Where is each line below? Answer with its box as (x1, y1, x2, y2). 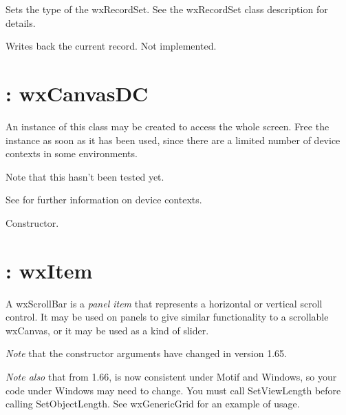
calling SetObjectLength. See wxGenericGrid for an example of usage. (6, 396, 300, 411)
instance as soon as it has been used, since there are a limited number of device (6, 132, 340, 147)
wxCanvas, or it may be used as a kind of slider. (6, 323, 209, 337)
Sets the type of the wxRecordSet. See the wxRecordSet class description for (6, 2, 328, 16)
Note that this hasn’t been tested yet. (6, 169, 164, 183)
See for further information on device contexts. (6, 192, 202, 207)
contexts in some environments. (6, 146, 138, 161)
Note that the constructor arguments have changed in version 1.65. (6, 346, 287, 361)
